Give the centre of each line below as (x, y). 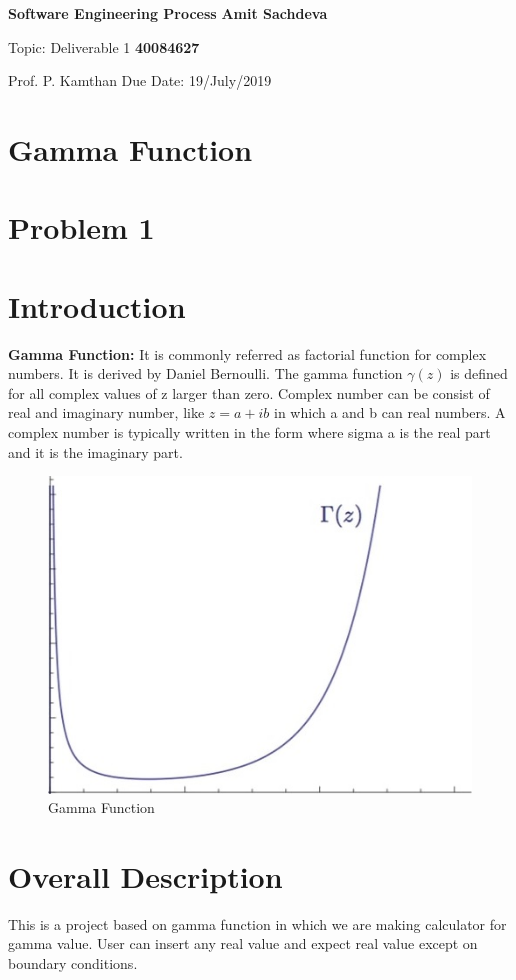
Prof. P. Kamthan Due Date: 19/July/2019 (140, 80)
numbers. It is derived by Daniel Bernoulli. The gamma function (205, 373)
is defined (479, 373)
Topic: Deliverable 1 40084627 (104, 46)
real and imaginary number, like (106, 412)
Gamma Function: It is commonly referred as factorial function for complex (247, 353)
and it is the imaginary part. (95, 451)
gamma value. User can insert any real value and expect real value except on (243, 943)
